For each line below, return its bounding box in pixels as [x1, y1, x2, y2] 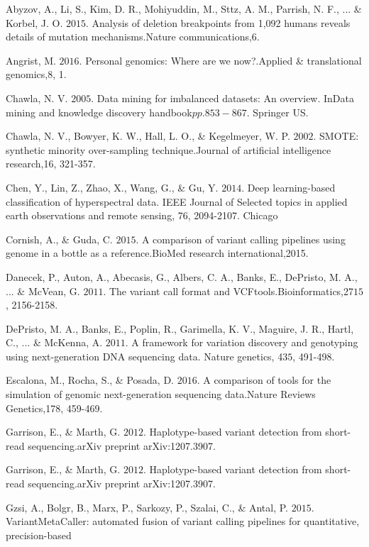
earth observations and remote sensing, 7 [6, 208, 183, 223]
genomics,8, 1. [6, 67, 67, 82]
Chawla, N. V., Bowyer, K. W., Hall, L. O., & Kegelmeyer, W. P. [6, 128, 290, 143]
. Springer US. [246, 104, 309, 119]
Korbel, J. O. [6, 15, 63, 30]
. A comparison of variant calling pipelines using [136, 231, 346, 246]
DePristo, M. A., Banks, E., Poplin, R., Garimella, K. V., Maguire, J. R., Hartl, [6, 321, 354, 336]
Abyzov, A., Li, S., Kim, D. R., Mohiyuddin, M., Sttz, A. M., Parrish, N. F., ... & [6, 1, 362, 16]
